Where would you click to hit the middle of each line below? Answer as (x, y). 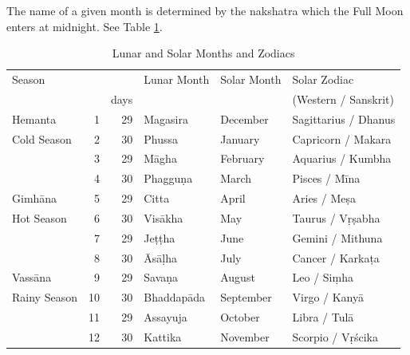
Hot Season (39, 217)
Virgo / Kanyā (328, 297)
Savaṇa (161, 277)
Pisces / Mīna (326, 178)
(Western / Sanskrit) (343, 99)
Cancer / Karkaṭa (336, 257)
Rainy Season (45, 297)
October (240, 317)
